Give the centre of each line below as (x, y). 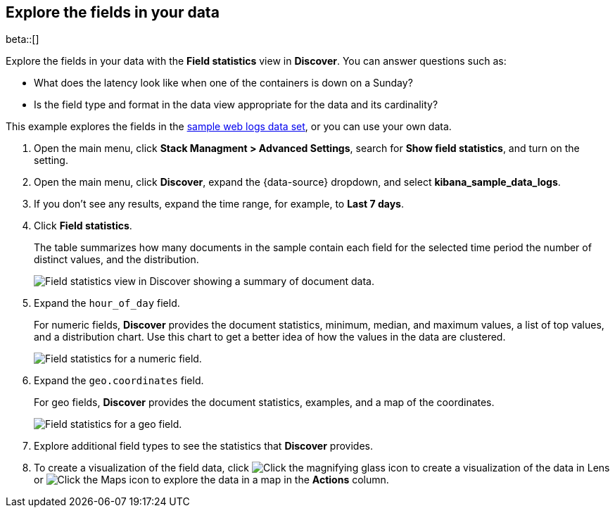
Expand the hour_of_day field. (107, 303)
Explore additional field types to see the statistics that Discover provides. (203, 446)
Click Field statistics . (83, 226)
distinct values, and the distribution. (116, 260)
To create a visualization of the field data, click (142, 468)
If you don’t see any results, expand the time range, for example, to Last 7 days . (219, 204)
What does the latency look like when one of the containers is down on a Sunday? (223, 83)
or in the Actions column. (211, 480)
